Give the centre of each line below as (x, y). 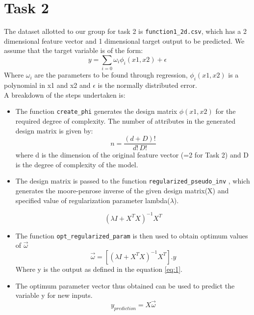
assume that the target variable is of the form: (74, 50)
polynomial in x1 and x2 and (47, 85)
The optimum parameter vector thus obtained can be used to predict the (125, 285)
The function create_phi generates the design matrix (96, 111)
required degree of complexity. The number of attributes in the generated (126, 120)
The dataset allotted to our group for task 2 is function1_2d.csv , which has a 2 (125, 31)
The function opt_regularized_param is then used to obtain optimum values (132, 235)
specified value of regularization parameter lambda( (93, 200)
